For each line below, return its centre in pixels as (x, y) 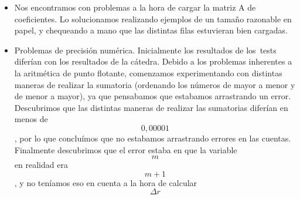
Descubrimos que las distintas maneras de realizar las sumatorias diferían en (151, 107)
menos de (31, 119)
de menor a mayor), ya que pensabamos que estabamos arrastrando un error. (153, 96)
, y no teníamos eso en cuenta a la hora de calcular (106, 182)
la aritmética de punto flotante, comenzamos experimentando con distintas (148, 72)
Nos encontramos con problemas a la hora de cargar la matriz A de (135, 7)
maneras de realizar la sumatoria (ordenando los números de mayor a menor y (155, 84)
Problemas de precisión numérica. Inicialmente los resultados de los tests (145, 50)
